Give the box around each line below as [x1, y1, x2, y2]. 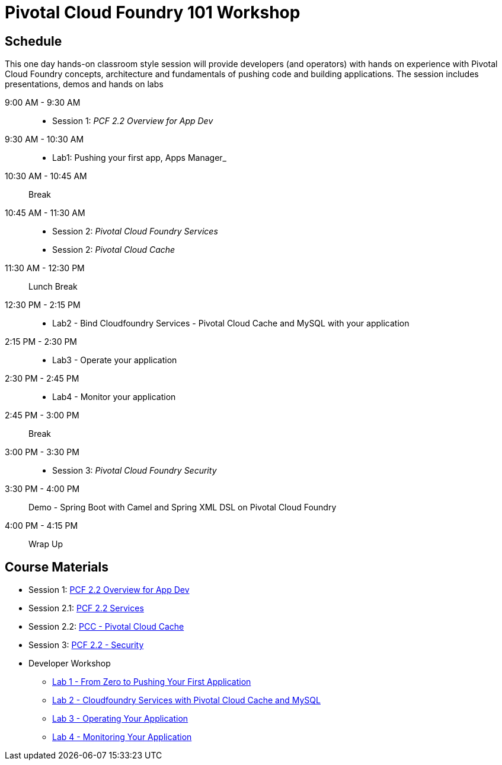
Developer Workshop [28, 658, 111, 669]
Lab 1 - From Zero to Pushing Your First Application [52, 677, 251, 687]
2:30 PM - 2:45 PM [5, 373, 79, 384]
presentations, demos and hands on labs [5, 79, 164, 90]
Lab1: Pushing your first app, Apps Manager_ [52, 153, 226, 163]
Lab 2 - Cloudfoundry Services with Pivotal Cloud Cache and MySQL [52, 695, 321, 706]
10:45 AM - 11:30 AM [5, 208, 85, 218]
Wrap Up [28, 539, 63, 550]
